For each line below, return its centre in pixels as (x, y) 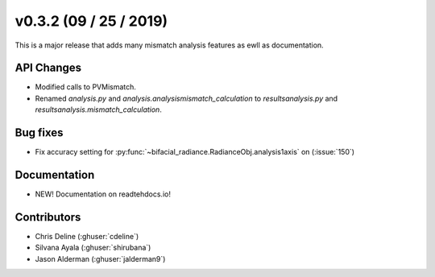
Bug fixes (39, 133)
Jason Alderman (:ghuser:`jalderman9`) (100, 258)
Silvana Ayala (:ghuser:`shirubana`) (93, 248)
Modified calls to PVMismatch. (86, 87)
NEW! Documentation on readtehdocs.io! (103, 194)
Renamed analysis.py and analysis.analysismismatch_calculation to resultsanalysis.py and (186, 98)
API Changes (48, 68)
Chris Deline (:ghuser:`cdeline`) (87, 236)
